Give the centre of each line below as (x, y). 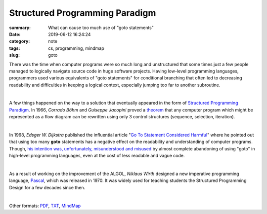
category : (20, 41)
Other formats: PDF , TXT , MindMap (45, 206)
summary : (20, 28)
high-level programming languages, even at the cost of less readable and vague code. (97, 156)
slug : (14, 55)
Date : (15, 34)
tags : (15, 48)
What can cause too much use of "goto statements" (101, 28)
